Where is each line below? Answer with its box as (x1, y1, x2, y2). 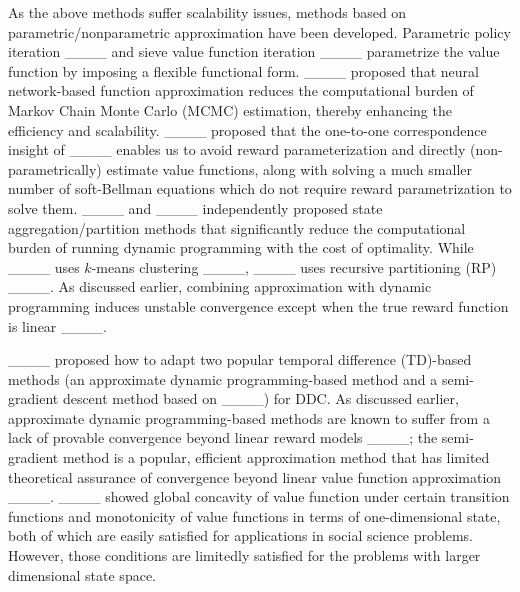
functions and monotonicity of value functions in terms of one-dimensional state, (8, 505, 501, 526)
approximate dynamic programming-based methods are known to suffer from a (8, 407, 490, 428)
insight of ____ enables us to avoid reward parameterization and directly (8, 139, 466, 160)
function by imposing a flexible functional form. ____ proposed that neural (8, 60, 479, 81)
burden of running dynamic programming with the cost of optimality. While (8, 237, 474, 258)
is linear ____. (8, 315, 107, 336)
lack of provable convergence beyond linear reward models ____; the (8, 427, 438, 448)
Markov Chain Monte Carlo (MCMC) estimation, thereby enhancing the (8, 99, 452, 120)
